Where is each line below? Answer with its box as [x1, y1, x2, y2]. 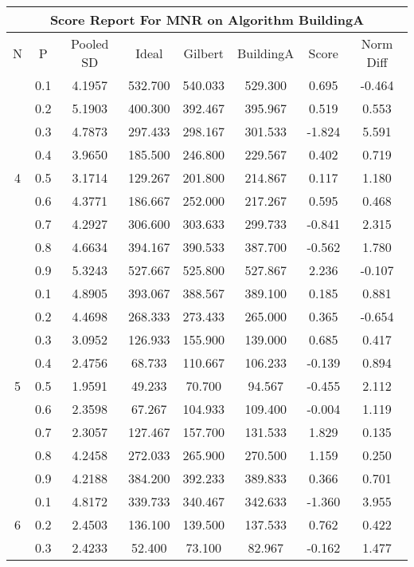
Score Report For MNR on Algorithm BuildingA [49, 10, 365, 29]
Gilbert [183, 43, 224, 62]
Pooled [71, 34, 109, 53]
